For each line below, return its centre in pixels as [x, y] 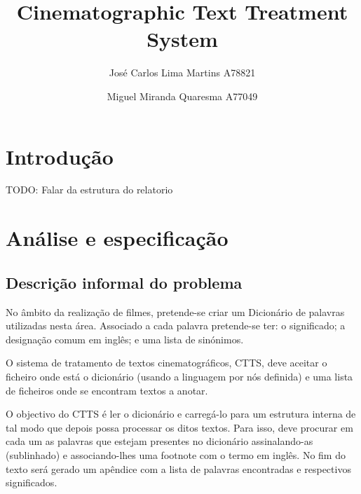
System [182, 39]
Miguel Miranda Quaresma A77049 [182, 96]
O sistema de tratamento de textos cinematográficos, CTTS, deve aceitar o [166, 363]
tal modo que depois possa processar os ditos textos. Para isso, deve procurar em [179, 427]
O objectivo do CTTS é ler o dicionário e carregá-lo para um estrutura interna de [181, 414]
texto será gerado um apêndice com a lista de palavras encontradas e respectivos [178, 468]
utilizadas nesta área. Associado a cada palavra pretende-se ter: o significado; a [176, 325]
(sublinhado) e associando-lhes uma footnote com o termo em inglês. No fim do [176, 454]
